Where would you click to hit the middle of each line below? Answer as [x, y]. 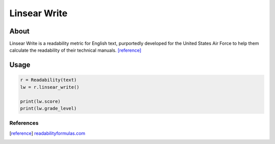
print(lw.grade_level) [48, 109]
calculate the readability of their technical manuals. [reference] [75, 50]
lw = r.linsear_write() [50, 87]
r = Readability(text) [48, 80]
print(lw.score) [40, 101]
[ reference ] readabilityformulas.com [47, 133]
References [24, 123]
